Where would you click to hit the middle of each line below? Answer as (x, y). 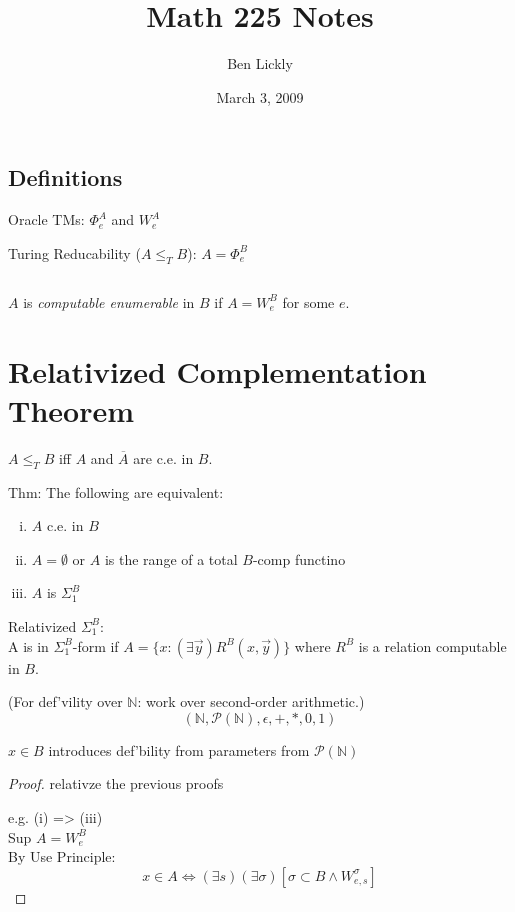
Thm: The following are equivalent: (116, 491)
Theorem (71, 409)
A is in (28, 645)
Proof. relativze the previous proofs (116, 783)
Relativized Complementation (217, 370)
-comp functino (299, 558)
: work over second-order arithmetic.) (251, 701)
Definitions (65, 177)
